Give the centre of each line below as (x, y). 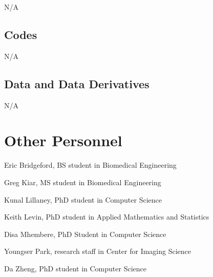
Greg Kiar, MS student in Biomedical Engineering (83, 182)
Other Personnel (63, 140)
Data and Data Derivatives (77, 83)
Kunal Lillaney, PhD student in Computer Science (83, 199)
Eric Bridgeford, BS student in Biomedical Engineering (90, 165)
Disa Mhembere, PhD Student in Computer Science (85, 234)
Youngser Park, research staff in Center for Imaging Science (98, 251)
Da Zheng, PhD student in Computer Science (75, 268)
